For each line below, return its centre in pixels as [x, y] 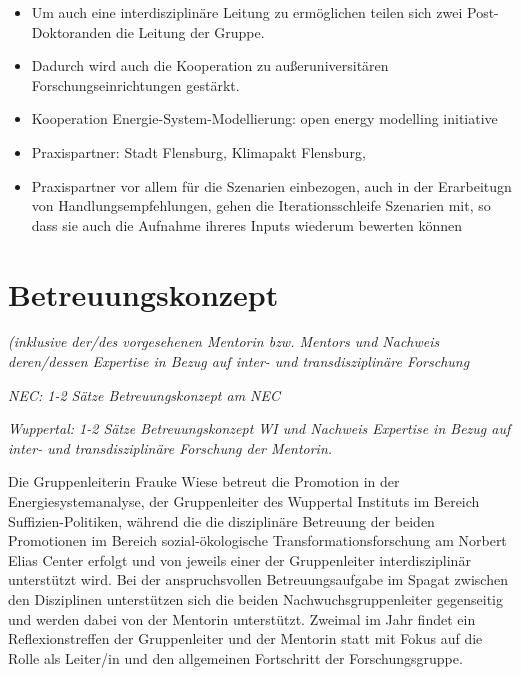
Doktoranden [71, 31]
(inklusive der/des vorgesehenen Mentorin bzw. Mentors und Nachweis [224, 341]
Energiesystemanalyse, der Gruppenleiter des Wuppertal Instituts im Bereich [244, 501]
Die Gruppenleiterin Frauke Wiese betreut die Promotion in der [204, 481]
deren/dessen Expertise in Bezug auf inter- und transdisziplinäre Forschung [239, 361]
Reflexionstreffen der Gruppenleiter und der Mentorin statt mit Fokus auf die [245, 638]
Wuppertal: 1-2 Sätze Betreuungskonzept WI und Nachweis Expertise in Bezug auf [259, 428]
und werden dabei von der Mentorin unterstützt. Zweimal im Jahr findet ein [242, 618]
